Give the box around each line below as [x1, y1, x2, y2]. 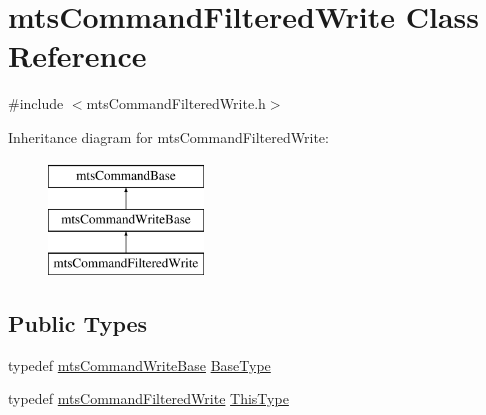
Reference [8, 35, 147, 76]
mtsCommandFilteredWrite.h [86, 93, 266, 114]
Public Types [8, 307, 148, 338]
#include [8, 93, 64, 114]
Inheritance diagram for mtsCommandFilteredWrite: [8, 126, 329, 147]
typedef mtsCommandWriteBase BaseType [8, 354, 271, 375]
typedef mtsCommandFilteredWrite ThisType [8, 388, 289, 409]
